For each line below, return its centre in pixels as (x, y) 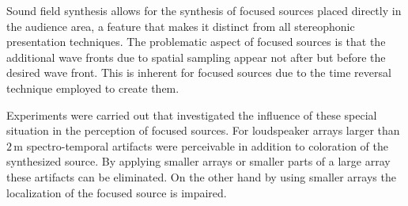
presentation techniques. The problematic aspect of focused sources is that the (196, 42)
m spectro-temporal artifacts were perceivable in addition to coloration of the (201, 145)
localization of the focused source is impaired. (117, 192)
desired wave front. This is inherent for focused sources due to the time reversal (199, 72)
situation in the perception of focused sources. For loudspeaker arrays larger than (203, 130)
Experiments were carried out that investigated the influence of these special (192, 114)
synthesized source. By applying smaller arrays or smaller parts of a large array (198, 161)
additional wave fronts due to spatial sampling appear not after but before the (196, 57)
